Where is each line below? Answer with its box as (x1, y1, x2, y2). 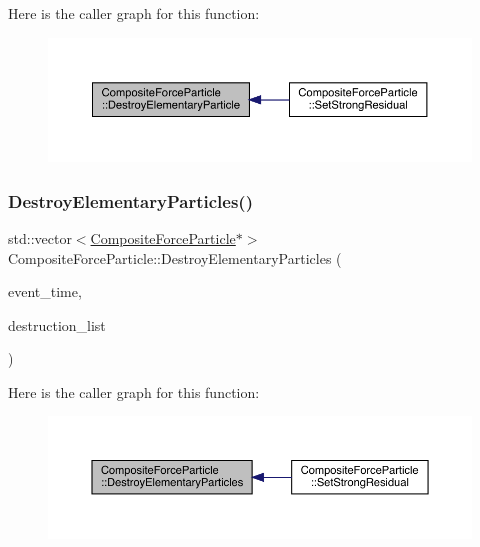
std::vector (8, 227, 72, 248)
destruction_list (8, 314, 106, 335)
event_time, (8, 281, 82, 302)
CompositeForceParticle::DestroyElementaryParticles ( (8, 247, 342, 268)
